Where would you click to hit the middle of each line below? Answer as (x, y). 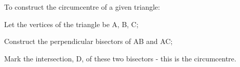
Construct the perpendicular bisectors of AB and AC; (88, 41)
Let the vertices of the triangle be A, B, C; (71, 24)
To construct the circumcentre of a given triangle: (82, 7)
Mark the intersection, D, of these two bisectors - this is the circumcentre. (120, 58)
